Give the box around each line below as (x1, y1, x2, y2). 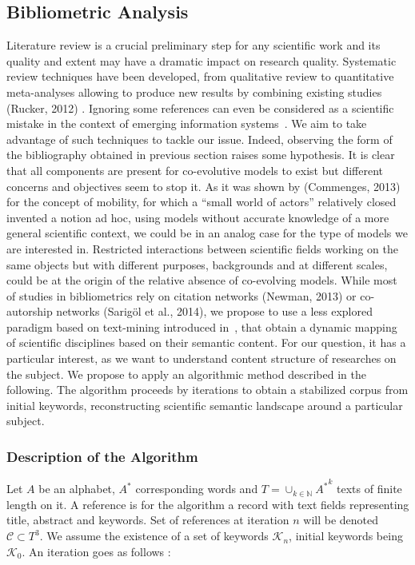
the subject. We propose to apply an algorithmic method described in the (6, 365, 366, 382)
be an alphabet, (38, 480, 115, 497)
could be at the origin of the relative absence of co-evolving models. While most (6, 272, 397, 288)
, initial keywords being (289, 527, 403, 544)
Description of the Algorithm (6, 446, 198, 466)
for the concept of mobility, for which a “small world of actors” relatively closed (6, 193, 397, 210)
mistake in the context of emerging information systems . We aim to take (6, 115, 367, 132)
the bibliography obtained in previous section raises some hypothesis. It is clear (6, 146, 395, 163)
